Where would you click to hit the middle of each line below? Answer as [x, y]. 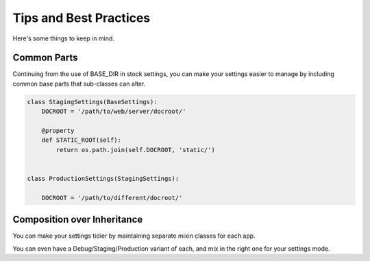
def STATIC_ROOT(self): [81, 140]
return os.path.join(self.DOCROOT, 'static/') [135, 150]
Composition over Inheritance [78, 220]
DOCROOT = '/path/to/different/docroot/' [112, 198]
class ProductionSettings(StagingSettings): [103, 178]
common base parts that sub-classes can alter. [79, 84]
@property [58, 130]
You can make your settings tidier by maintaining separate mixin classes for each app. [134, 236]
